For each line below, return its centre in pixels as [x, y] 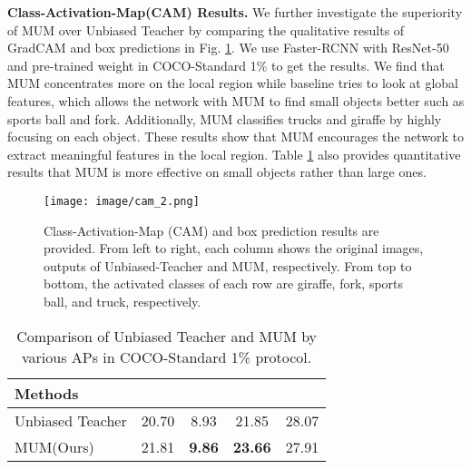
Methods [47, 393]
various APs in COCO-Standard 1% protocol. [167, 357]
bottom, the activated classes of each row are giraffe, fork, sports [224, 283]
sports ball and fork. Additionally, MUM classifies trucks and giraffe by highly [225, 118]
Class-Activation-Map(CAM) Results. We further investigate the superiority [235, 12]
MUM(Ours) [54, 446]
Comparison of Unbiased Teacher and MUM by [167, 336]
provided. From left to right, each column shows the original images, [234, 248]
